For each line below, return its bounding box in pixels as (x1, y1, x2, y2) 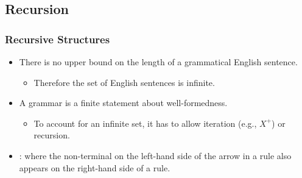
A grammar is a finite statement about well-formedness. (19, 96, 228, 109)
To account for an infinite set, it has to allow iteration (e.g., (33, 116, 257, 129)
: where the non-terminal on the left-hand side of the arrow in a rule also (19, 149, 292, 162)
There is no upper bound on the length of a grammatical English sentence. (19, 55, 298, 68)
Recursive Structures (5, 31, 110, 46)
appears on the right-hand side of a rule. (19, 161, 170, 174)
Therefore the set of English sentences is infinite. (33, 76, 215, 88)
